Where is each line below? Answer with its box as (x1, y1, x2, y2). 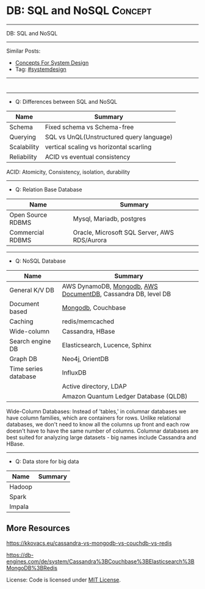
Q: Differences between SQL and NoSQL (15, 98, 118, 105)
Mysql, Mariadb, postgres (73, 214, 146, 223)
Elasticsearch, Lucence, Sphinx (62, 340, 152, 349)
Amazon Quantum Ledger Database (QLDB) (62, 392, 188, 400)
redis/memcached (62, 317, 115, 326)
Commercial (9, 228, 45, 236)
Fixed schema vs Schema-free (45, 123, 134, 131)
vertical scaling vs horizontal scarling (45, 142, 152, 151)
